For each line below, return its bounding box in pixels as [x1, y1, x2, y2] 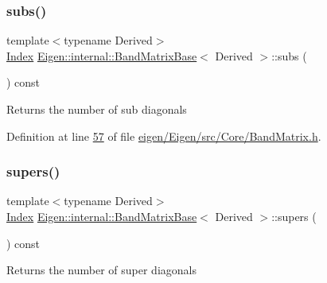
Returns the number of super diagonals [6, 262, 197, 278]
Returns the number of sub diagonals [6, 101, 187, 117]
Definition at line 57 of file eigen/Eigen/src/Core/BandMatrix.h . [6, 127, 321, 144]
